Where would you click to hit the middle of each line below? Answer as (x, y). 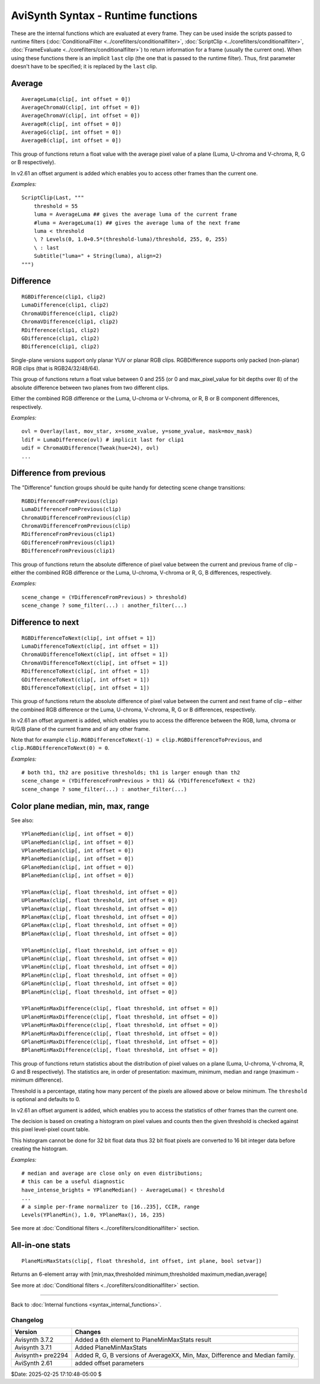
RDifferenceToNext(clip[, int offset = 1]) (86, 671)
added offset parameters (110, 1363)
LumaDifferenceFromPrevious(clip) (71, 509)
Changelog (27, 1320)
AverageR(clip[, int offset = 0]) (71, 124)
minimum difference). (37, 1080)
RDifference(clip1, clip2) (61, 330)
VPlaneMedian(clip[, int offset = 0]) (78, 850)
